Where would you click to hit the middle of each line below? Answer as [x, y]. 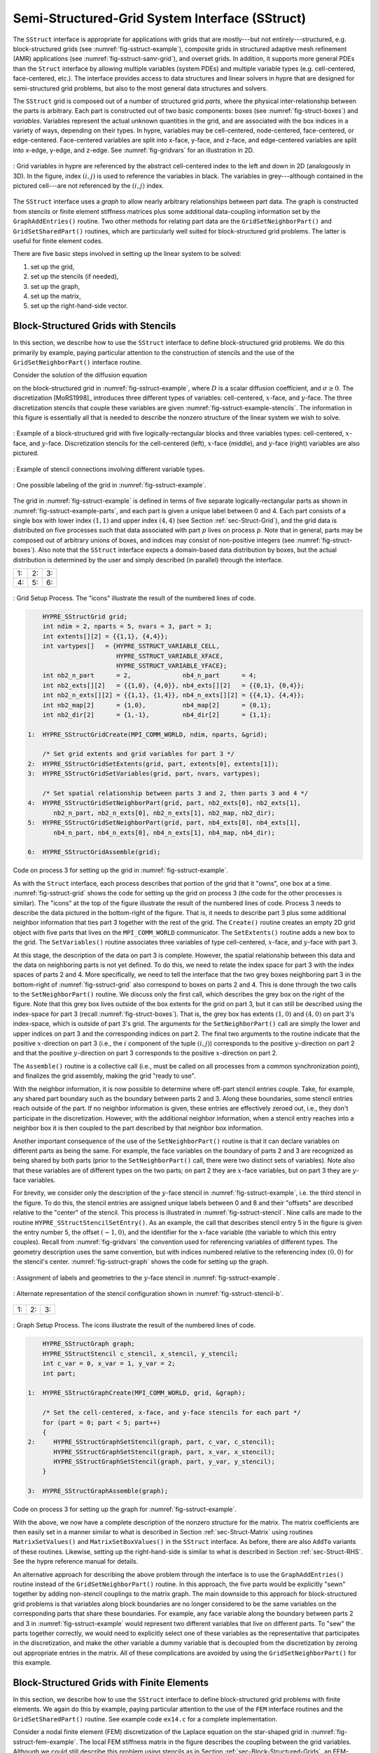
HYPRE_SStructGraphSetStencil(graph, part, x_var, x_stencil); [164, 1452]
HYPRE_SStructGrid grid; [85, 617]
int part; [59, 1373]
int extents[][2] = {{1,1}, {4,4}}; [105, 636]
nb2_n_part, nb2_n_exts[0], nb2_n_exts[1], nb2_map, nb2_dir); [164, 813]
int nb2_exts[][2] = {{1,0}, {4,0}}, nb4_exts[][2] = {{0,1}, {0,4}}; [173, 685]
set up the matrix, [56, 296]
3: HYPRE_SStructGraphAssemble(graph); [98, 1491]
